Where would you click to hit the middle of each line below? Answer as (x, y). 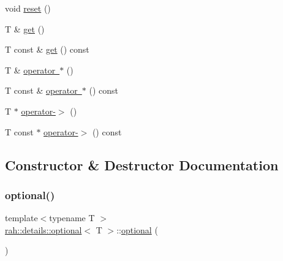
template (21, 218)
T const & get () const (47, 49)
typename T (72, 218)
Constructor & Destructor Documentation (142, 165)
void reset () (28, 8)
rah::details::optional (43, 229)
